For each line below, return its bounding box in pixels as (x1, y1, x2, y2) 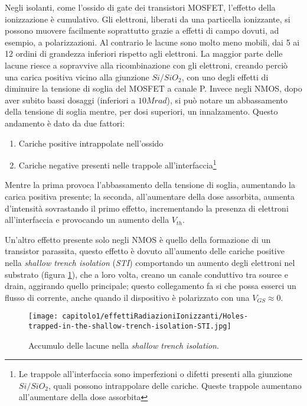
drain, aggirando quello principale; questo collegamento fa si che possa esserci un (5, 280, 296, 292)
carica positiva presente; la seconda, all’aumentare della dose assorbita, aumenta (5, 190, 295, 202)
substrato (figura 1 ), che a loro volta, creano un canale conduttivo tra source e (5, 268, 288, 280)
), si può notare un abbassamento (166, 93, 288, 106)
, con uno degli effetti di (181, 70, 269, 83)
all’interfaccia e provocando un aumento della (5, 213, 169, 226)
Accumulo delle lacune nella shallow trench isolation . (28, 339, 219, 351)
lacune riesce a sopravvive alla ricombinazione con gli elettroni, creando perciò (5, 59, 288, 71)
